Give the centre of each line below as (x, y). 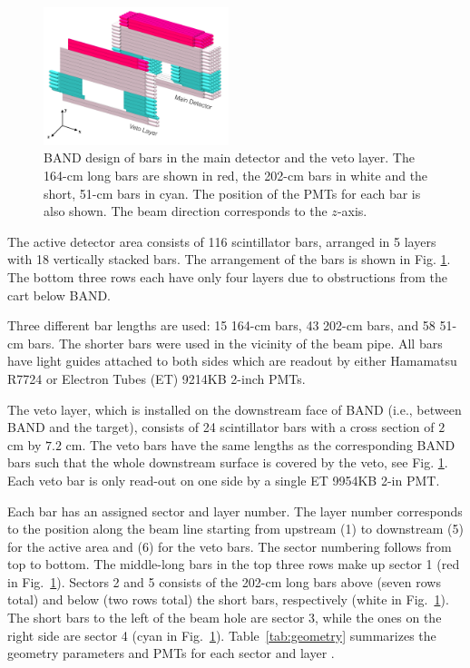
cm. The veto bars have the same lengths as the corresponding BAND (260, 444)
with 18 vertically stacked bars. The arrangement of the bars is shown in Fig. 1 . (229, 259)
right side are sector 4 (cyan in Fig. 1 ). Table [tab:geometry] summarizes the (222, 635)
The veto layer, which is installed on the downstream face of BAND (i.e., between (235, 409)
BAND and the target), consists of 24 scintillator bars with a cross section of (221, 427)
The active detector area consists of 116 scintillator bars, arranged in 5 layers (222, 241)
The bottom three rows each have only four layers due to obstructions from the (228, 276)
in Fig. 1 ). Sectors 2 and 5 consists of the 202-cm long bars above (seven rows (224, 581)
